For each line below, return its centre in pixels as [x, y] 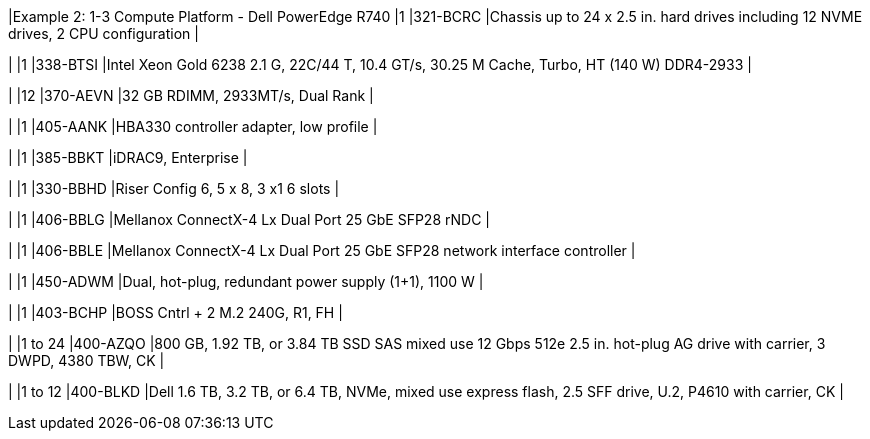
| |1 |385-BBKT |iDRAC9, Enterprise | [128, 157]
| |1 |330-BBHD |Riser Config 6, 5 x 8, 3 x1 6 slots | [174, 188]
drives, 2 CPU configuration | [103, 33]
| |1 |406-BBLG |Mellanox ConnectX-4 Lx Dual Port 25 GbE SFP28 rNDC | [249, 219]
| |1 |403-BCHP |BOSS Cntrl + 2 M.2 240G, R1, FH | [175, 312]
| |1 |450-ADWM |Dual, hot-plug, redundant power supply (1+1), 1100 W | [246, 281]
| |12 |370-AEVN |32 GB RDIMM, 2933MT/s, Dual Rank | [191, 95]
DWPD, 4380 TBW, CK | [86, 360]
